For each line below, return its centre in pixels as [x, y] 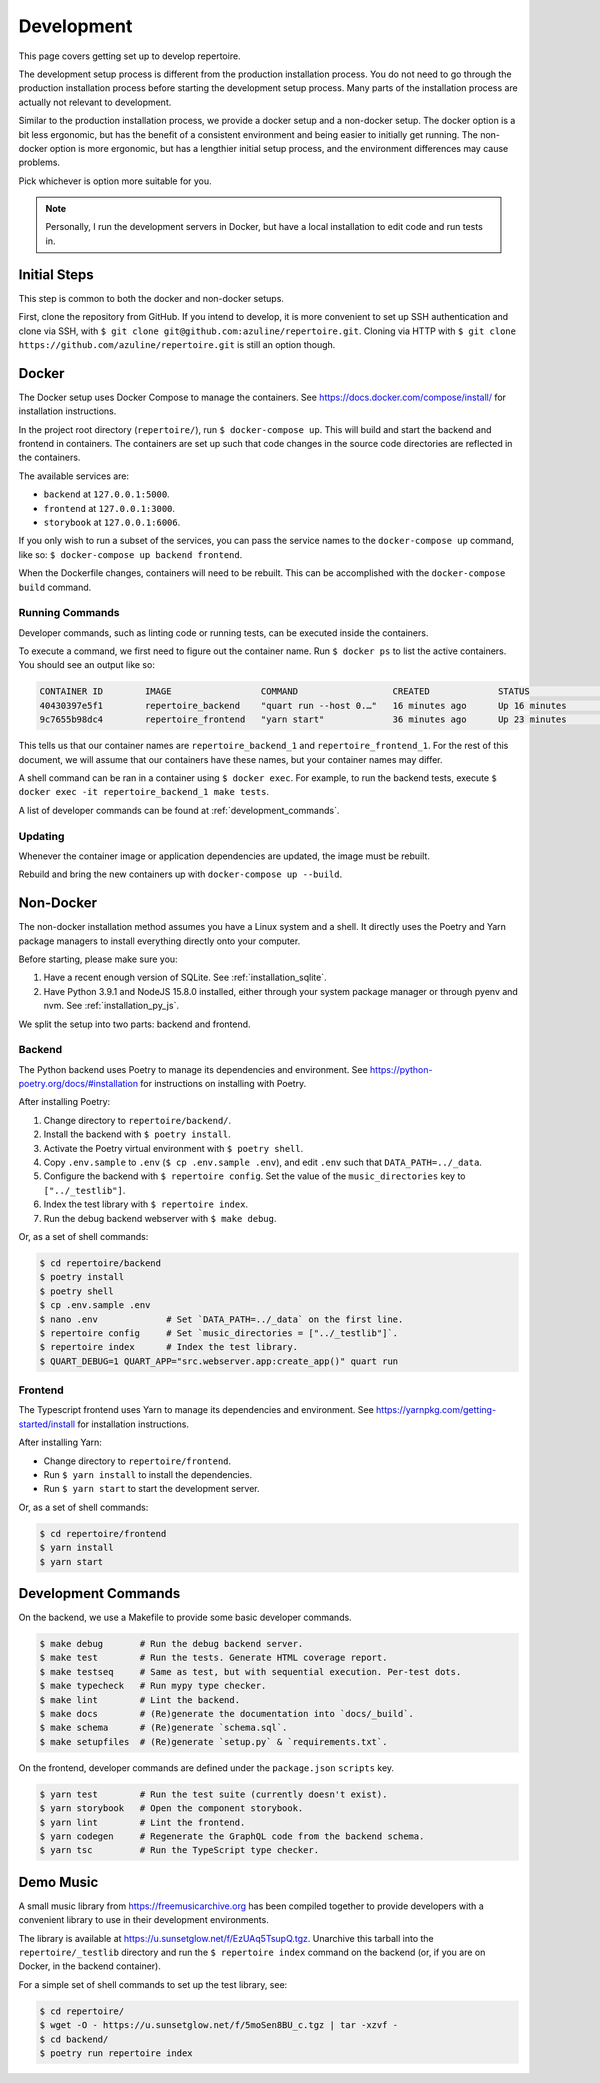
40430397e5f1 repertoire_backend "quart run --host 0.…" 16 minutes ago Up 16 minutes [303, 705]
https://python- [401, 1069]
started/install [46, 1424]
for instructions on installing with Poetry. [223, 1084]
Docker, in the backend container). [90, 1966]
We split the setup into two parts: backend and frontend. [134, 1024]
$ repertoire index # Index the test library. [169, 1347]
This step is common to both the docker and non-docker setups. [151, 298]
